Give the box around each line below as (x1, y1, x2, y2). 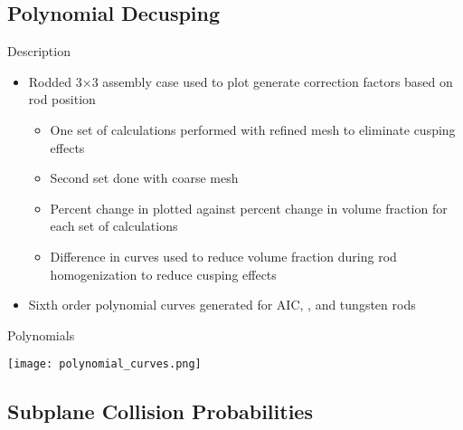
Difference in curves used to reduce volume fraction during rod (50, 246, 397, 265)
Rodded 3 (28, 72, 82, 91)
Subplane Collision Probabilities (7, 397, 313, 425)
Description (7, 42, 71, 61)
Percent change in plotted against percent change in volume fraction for (50, 198, 448, 217)
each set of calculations (50, 216, 178, 235)
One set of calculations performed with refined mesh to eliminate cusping (50, 119, 456, 139)
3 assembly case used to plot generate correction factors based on (91, 72, 453, 91)
